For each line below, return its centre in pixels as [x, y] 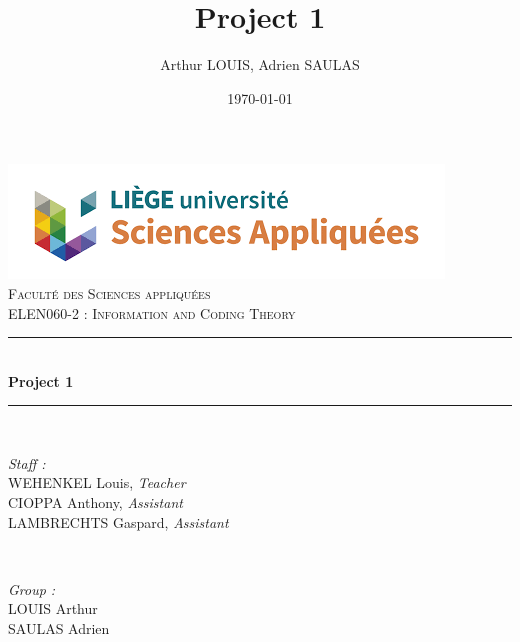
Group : [32, 588]
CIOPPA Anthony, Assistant [95, 502]
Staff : [27, 462]
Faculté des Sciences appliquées [109, 292]
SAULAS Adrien [59, 628]
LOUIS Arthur [53, 608]
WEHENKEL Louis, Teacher [97, 482]
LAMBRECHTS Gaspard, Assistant [118, 521]
